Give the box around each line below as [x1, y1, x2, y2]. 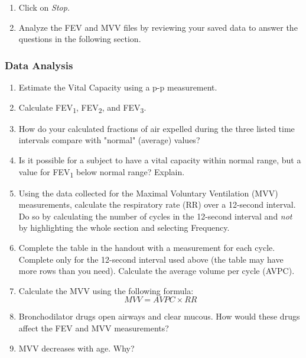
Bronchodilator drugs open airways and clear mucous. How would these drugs [18, 310, 300, 322]
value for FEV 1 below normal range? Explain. [18, 165, 185, 179]
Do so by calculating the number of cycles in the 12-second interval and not [18, 209, 292, 222]
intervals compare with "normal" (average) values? [18, 134, 200, 146]
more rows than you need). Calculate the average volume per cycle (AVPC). [18, 265, 295, 277]
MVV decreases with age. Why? [18, 341, 135, 354]
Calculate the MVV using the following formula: [18, 284, 194, 296]
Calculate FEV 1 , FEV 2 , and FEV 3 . [18, 101, 147, 115]
